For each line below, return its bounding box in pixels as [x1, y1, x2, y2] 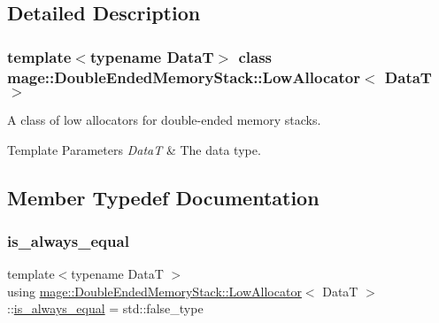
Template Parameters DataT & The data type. [7, 140, 261, 158]
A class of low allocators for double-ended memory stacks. [7, 110, 321, 128]
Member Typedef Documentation [7, 183, 320, 211]
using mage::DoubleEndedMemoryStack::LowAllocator [7, 281, 302, 300]
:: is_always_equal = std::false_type [7, 299, 204, 318]
